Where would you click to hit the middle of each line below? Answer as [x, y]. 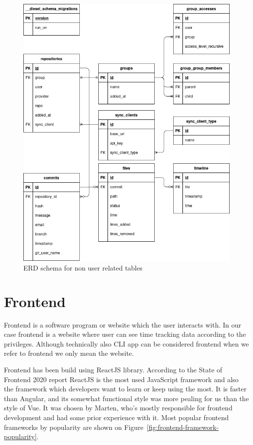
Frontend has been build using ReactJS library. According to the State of [113, 369]
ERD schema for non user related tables [83, 267]
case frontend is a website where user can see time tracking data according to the [125, 334]
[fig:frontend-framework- [183, 427]
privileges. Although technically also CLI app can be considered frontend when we [126, 343]
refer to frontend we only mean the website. [69, 353]
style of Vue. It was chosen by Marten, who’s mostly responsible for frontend [118, 408]
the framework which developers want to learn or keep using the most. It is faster [125, 389]
